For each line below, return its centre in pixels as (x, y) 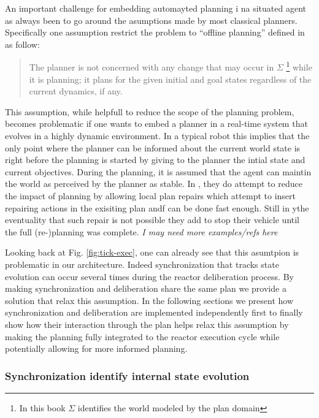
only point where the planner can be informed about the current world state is (153, 147)
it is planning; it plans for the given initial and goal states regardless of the (170, 79)
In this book (42, 407)
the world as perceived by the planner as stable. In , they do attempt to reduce (154, 184)
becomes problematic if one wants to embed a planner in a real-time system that (156, 123)
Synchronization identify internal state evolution (127, 375)
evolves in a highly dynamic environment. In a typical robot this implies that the (157, 135)
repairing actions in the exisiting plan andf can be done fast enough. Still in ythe (157, 207)
